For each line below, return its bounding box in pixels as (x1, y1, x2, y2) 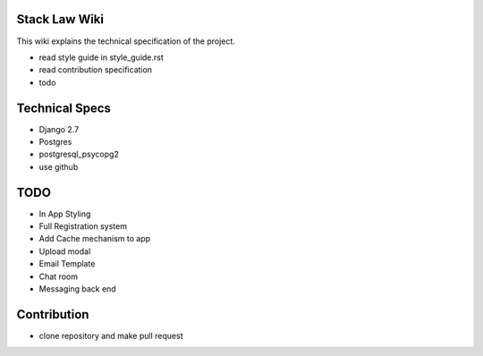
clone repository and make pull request (38, 330, 183, 341)
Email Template (38, 259, 96, 269)
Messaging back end (38, 284, 116, 294)
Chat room (38, 271, 78, 282)
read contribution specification (38, 64, 152, 75)
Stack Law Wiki (16, 12, 105, 27)
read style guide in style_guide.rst (38, 52, 165, 63)
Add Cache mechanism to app (38, 233, 151, 244)
